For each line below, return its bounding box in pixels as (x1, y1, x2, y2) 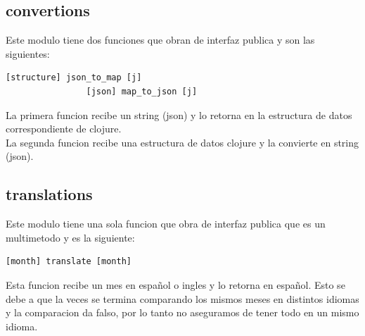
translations (6, 183, 93, 205)
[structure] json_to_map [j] (6, 73, 142, 83)
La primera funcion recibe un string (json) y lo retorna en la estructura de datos (6, 107, 352, 122)
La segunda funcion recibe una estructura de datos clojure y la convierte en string (6, 135, 359, 149)
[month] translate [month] (6, 256, 132, 267)
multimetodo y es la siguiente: (6, 230, 135, 244)
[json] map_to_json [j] (86, 86, 198, 97)
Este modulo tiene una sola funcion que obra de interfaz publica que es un (6, 216, 326, 231)
